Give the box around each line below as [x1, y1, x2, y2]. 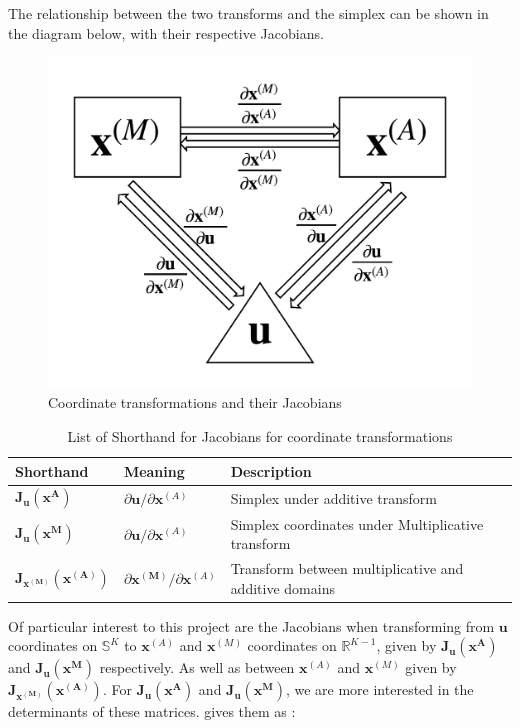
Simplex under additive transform [230, 487, 437, 508]
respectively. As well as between [99, 657, 295, 678]
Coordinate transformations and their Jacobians [48, 392, 342, 413]
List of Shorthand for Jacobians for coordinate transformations [67, 426, 453, 447]
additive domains [230, 577, 335, 598]
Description [230, 460, 312, 481]
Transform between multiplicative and [230, 558, 464, 579]
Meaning [123, 460, 185, 481]
